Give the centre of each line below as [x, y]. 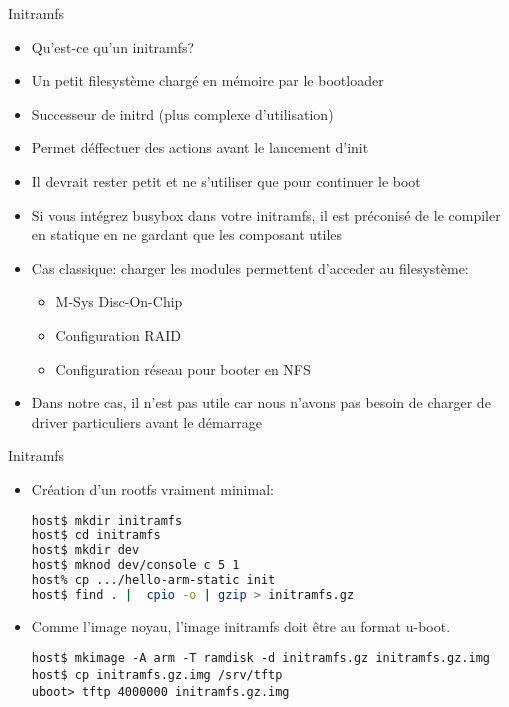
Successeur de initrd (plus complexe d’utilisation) [182, 113]
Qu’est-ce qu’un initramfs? [113, 46]
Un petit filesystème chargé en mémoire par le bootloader [207, 80]
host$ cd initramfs [96, 535]
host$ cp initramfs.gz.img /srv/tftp [157, 675]
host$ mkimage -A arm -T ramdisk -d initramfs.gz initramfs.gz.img [260, 658]
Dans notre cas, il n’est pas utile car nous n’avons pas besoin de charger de [261, 402]
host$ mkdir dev [85, 550]
